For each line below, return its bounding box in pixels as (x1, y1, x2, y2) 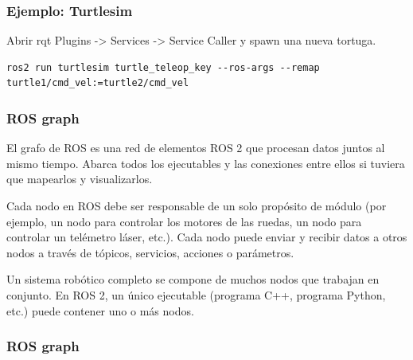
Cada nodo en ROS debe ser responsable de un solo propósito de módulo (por (6, 198, 387, 213)
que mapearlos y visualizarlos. (6, 170, 153, 187)
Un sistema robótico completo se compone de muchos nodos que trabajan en (6, 271, 380, 288)
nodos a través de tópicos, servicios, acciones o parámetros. (6, 244, 294, 260)
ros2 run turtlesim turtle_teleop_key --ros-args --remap (6, 61, 320, 73)
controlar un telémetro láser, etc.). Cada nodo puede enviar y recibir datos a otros (6, 229, 407, 245)
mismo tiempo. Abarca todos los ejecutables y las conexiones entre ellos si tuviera (6, 155, 405, 171)
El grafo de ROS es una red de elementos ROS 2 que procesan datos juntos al (6, 139, 385, 156)
